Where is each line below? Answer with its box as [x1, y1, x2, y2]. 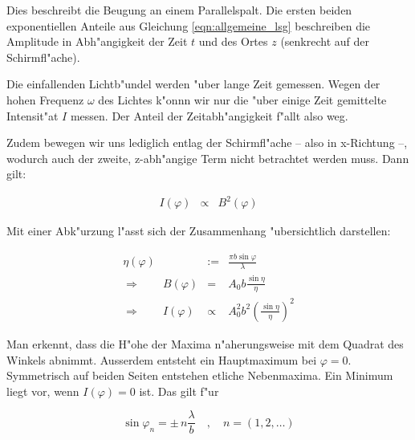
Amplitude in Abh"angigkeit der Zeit [6, 33, 188, 50]
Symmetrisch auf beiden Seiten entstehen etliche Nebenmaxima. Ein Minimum [6, 367, 393, 384]
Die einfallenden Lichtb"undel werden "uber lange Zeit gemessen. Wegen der [6, 75, 380, 92]
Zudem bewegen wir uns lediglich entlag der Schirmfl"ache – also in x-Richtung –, [6, 134, 408, 151]
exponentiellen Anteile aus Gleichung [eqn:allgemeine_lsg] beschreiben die [6, 17, 371, 34]
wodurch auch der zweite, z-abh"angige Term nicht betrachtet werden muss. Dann [6, 149, 409, 166]
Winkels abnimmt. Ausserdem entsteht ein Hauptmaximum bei [6, 351, 317, 368]
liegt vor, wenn [6, 382, 79, 399]
